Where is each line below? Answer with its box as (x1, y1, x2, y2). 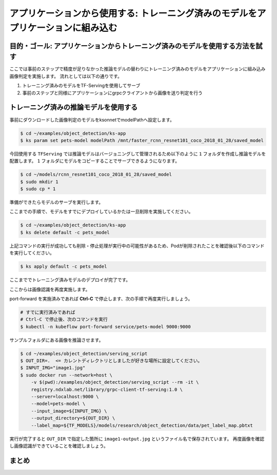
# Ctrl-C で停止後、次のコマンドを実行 (20, 316, 108, 323)
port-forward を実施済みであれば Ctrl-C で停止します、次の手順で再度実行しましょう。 (9, 295, 193, 302)
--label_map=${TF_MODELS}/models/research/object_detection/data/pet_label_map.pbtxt (31, 422, 253, 428)
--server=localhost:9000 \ (31, 394, 100, 400)
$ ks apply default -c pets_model (20, 264, 107, 269)
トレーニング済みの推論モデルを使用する (9, 103, 138, 112)
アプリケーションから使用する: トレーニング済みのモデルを (9, 8, 258, 19)
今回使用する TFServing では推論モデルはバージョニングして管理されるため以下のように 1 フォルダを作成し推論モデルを (9, 150, 266, 156)
